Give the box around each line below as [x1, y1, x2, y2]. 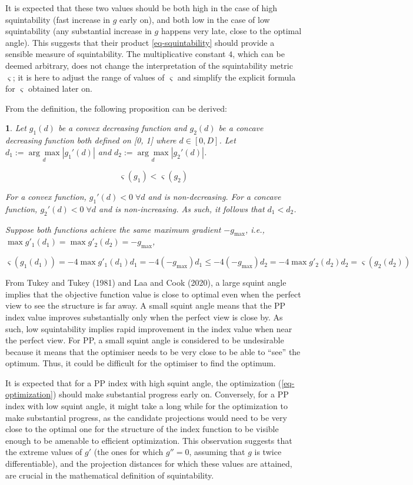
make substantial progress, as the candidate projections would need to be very [5, 411, 287, 423]
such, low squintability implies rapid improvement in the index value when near [5, 322, 292, 335]
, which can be [232, 48, 285, 60]
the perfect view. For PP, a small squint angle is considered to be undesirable [5, 334, 284, 346]
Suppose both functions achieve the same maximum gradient [5, 223, 221, 235]
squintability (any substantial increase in [5, 25, 152, 37]
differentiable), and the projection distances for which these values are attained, [5, 457, 292, 470]
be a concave [218, 122, 264, 134]
